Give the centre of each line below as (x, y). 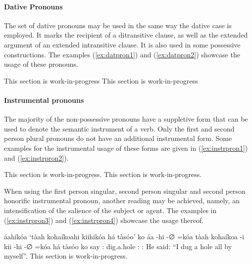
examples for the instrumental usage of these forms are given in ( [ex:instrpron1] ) (126, 148)
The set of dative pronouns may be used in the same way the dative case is (118, 25)
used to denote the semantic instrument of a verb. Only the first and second (119, 128)
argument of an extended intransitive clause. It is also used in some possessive (122, 44)
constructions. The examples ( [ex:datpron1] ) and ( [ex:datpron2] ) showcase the (122, 54)
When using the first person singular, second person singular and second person (125, 191)
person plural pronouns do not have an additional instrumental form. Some (118, 138)
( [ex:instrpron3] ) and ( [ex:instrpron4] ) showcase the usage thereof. (104, 220)
